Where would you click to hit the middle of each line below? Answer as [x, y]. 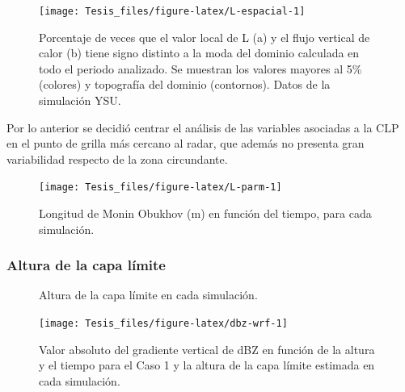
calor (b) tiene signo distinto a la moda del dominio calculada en [199, 53]
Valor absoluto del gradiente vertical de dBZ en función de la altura [207, 349]
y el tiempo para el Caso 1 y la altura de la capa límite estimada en [207, 365]
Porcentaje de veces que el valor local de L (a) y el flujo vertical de [205, 37]
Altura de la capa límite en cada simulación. [148, 295]
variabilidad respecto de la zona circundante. [117, 158]
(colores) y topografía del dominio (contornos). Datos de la [185, 84]
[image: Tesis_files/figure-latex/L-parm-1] [160, 188]
